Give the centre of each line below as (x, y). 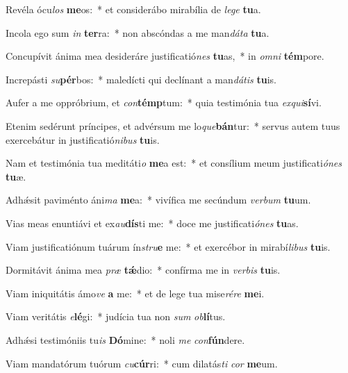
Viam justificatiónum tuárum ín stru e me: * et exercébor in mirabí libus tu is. (168, 246)
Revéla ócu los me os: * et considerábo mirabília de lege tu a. (133, 9)
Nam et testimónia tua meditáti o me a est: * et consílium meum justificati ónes (174, 163)
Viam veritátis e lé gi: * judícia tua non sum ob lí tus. (116, 316)
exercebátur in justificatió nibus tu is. (83, 139)
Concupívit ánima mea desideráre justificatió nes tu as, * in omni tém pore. (165, 56)
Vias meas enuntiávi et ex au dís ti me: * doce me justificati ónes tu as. (152, 223)
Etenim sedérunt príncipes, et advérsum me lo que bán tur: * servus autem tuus (173, 125)
